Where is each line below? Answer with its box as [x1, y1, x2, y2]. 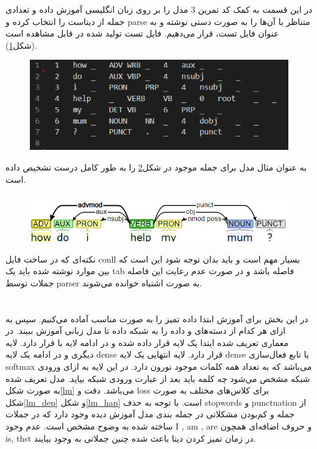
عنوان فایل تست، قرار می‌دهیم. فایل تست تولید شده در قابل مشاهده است [5, 27, 279, 40]
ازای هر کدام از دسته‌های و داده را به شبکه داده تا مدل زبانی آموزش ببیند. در [5, 324, 286, 337]
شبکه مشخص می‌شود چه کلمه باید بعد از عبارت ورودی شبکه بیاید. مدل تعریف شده [5, 372, 310, 384]
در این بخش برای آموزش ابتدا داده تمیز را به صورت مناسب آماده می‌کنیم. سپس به [5, 312, 308, 325]
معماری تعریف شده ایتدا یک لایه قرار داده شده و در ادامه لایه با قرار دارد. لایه [5, 336, 289, 348]
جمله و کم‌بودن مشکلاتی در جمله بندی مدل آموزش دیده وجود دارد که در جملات [5, 408, 295, 420]
